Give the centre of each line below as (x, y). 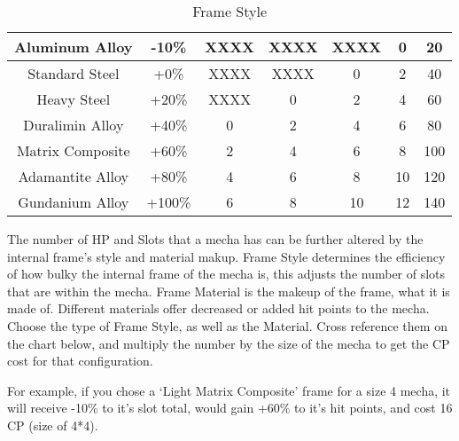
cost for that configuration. (80, 361)
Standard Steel (74, 73)
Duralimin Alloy (74, 125)
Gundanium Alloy (74, 202)
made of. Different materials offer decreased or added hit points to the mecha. (218, 308)
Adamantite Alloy (74, 176)
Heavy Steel (74, 99)
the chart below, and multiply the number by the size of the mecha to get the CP (229, 343)
